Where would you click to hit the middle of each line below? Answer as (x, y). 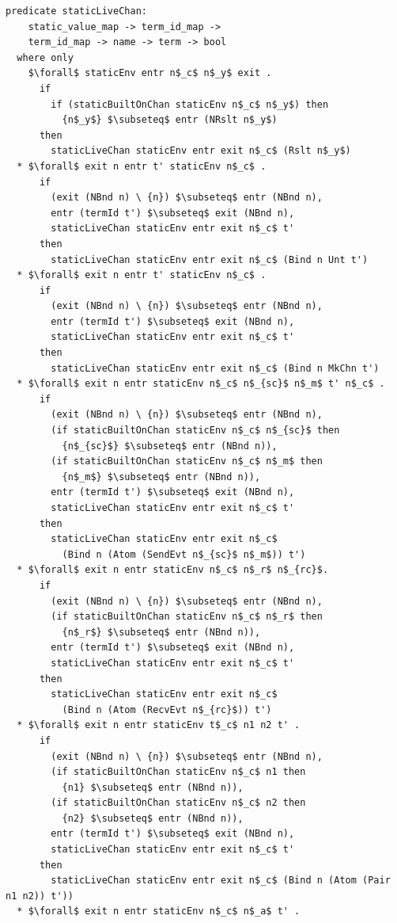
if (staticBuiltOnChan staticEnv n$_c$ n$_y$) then (190, 104)
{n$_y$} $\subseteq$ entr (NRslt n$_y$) (170, 120)
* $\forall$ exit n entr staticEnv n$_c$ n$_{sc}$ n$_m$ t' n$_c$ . (201, 384)
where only (45, 57)
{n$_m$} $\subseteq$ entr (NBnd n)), (161, 477)
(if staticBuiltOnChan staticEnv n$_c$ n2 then (178, 803)
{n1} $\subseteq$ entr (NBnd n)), (153, 787)
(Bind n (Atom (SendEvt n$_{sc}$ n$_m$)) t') (184, 554)
